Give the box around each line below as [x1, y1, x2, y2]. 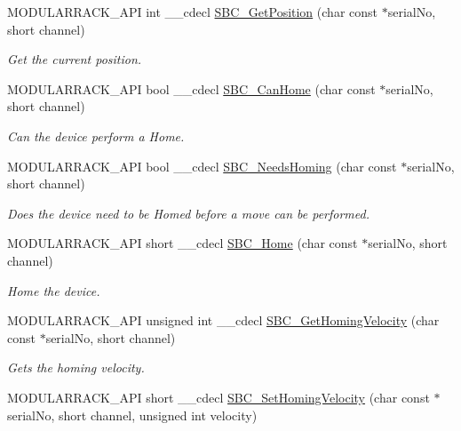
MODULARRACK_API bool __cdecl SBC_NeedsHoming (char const [7, 156, 397, 175]
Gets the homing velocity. [7, 358, 145, 377]
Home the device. [7, 281, 100, 299]
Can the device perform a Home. [7, 126, 185, 145]
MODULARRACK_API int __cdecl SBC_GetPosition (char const [7, 3, 378, 20]
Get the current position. [7, 50, 142, 68]
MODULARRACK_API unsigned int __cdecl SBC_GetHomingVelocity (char [7, 311, 440, 330]
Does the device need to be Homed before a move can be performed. [7, 204, 370, 222]
